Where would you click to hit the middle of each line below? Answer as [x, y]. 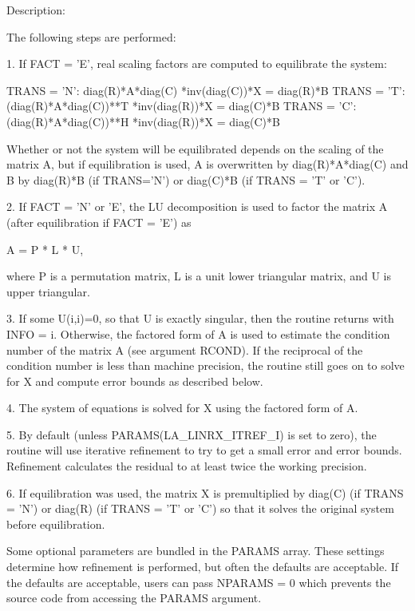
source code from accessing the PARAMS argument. [134, 598]
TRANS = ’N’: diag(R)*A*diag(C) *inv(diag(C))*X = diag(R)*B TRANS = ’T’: [206, 90]
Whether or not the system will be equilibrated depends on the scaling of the [195, 148]
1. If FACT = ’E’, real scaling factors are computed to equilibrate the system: [197, 63]
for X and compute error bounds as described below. [135, 381]
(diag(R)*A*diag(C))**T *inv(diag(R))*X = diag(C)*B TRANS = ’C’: [182, 106]
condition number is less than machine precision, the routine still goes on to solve [206, 365]
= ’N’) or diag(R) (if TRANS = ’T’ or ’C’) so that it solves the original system [200, 508]
